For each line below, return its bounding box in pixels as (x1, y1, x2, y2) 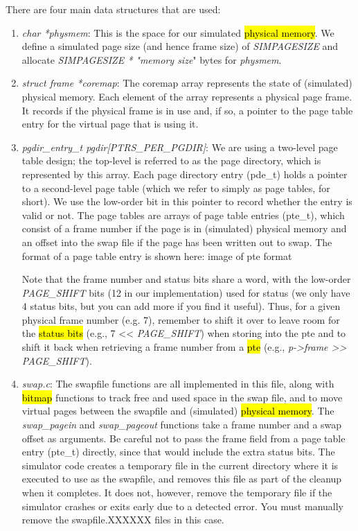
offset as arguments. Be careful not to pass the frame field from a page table (21, 430, 346, 445)
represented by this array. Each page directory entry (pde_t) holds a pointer (21, 166, 348, 181)
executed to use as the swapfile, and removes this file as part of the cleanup (21, 471, 342, 486)
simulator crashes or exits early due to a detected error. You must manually (21, 498, 343, 513)
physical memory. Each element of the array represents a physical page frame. (21, 89, 352, 103)
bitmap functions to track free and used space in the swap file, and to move (21, 390, 343, 404)
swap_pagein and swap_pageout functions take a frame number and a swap (21, 417, 342, 432)
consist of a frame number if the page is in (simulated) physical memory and (21, 221, 347, 236)
